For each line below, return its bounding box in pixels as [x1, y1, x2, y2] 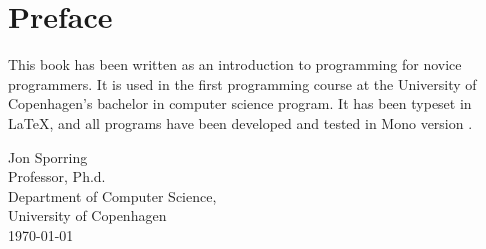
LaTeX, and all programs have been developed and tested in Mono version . [8, 112, 473, 133]
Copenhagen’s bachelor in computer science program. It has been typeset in [8, 93, 472, 114]
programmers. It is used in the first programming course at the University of [8, 73, 477, 94]
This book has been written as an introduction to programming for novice [8, 54, 462, 75]
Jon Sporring [8, 146, 88, 167]
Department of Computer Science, [8, 185, 217, 206]
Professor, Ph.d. [8, 166, 106, 187]
